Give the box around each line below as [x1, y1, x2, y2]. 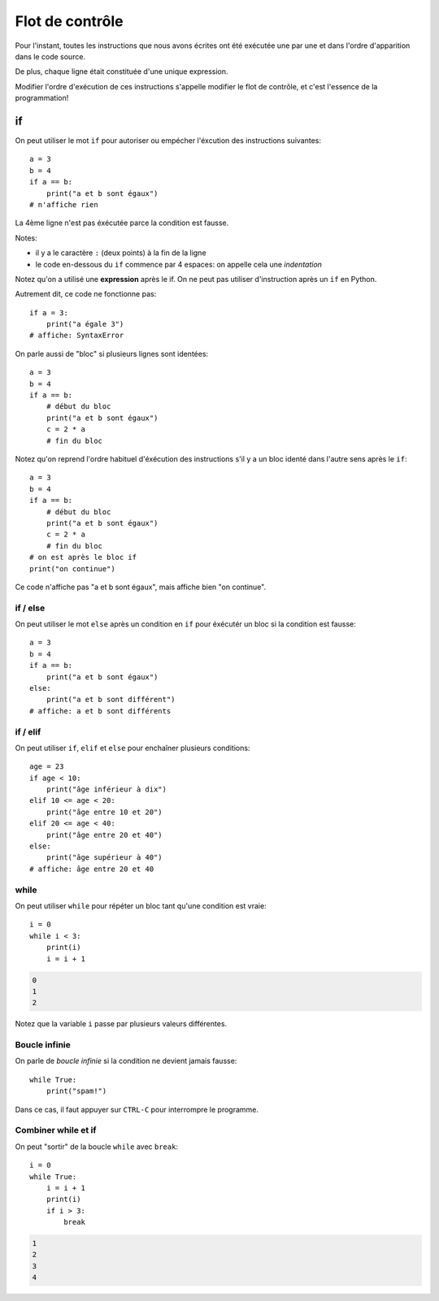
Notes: [15, 232, 37, 243]
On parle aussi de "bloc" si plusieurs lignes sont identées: [15, 349, 209, 358]
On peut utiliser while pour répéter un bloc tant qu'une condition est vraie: [15, 900, 267, 910]
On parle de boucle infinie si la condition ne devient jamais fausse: [15, 1056, 237, 1066]
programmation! [15, 93, 69, 103]
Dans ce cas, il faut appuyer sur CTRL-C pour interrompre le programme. [15, 1104, 259, 1114]
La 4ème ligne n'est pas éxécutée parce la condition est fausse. [15, 218, 229, 228]
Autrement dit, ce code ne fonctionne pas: [15, 289, 157, 299]
